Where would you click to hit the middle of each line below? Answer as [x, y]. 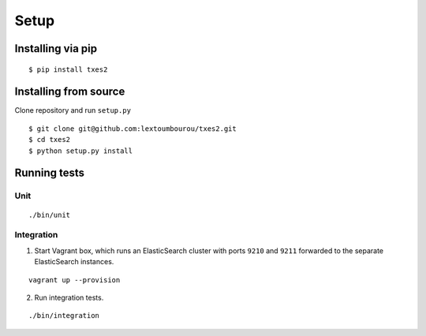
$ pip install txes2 [68, 69]
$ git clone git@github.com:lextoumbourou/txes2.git [133, 129]
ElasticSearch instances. [74, 262]
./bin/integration [64, 316]
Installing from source [70, 92]
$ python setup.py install [81, 151]
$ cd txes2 [50, 140]
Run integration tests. [69, 297]
